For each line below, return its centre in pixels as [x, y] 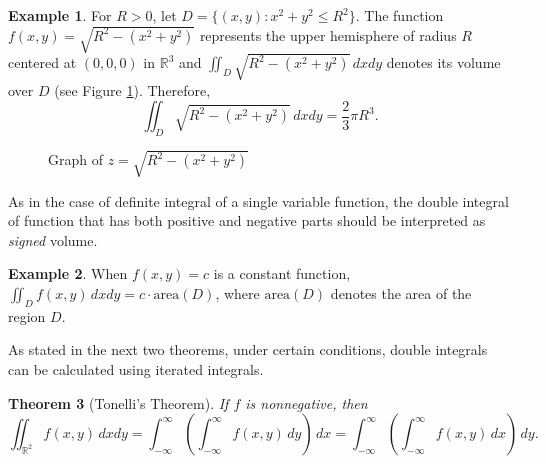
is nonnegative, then [306, 402]
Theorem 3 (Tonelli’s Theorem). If [118, 402]
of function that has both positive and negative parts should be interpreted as [247, 220]
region [27, 315]
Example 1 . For [60, 15]
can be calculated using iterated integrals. [136, 368]
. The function [399, 15]
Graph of [75, 159]
